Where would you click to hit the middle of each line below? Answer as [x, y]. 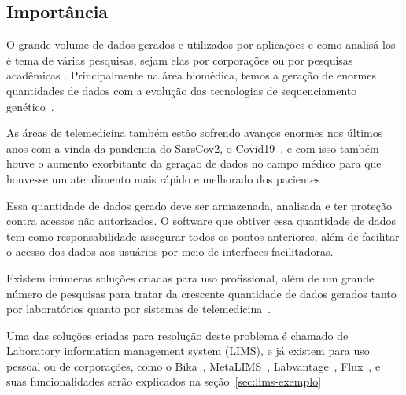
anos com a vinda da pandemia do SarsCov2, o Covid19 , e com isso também [193, 148]
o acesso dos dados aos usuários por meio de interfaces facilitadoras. [170, 251]
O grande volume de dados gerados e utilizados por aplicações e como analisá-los [201, 44]
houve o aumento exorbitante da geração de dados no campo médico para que [194, 163]
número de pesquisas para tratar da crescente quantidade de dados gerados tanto [201, 293]
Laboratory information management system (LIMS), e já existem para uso [188, 351]
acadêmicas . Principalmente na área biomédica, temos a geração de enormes [191, 75]
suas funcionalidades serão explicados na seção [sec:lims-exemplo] [164, 381]
